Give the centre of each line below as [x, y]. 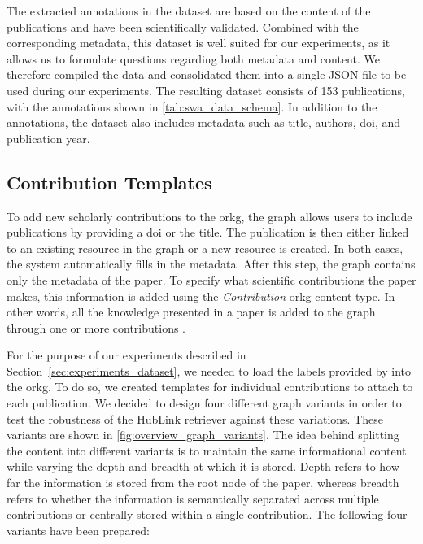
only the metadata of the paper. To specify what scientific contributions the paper [211, 279]
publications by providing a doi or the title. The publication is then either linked [208, 232]
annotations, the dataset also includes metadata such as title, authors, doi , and [203, 122]
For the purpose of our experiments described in [126, 355]
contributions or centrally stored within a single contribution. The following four [207, 514]
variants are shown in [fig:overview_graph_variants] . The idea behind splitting [203, 435]
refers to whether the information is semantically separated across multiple [193, 498]
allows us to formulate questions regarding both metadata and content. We [193, 58]
